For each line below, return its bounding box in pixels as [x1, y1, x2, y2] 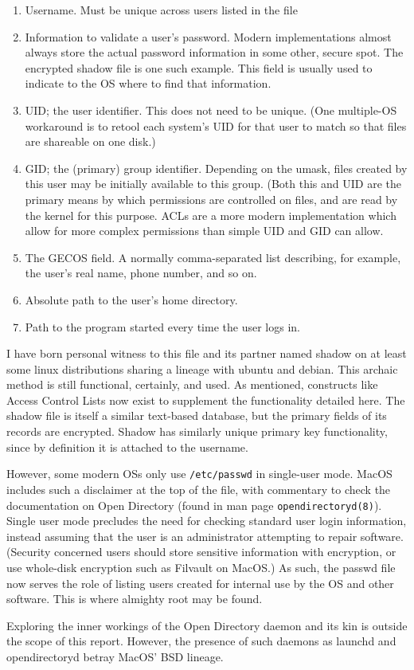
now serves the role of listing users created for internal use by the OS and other [6, 574, 394, 591]
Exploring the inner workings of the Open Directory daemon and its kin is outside [6, 617, 408, 633]
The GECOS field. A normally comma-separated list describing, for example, [25, 249, 401, 265]
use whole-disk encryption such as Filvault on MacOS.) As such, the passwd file [6, 558, 396, 575]
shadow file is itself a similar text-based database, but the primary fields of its [6, 407, 387, 424]
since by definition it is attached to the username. [6, 438, 248, 455]
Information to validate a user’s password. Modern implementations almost [25, 28, 392, 45]
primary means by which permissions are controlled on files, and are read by [25, 190, 398, 207]
